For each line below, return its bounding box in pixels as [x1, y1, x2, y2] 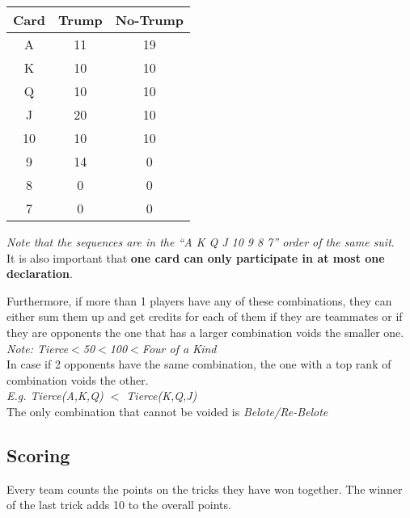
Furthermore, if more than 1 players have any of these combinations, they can [6, 292, 392, 309]
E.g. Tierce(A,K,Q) [6, 387, 104, 404]
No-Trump [115, 11, 184, 29]
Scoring [6, 442, 70, 467]
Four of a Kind [142, 339, 217, 356]
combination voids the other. [6, 371, 149, 388]
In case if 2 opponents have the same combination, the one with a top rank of [6, 356, 391, 373]
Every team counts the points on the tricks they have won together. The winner [6, 480, 403, 497]
